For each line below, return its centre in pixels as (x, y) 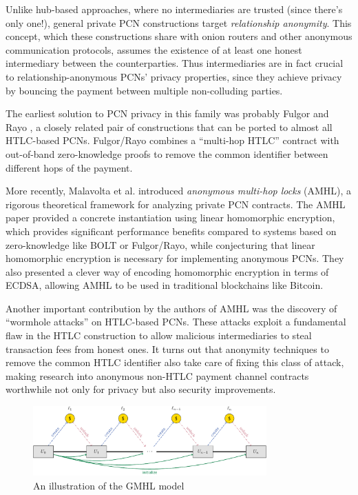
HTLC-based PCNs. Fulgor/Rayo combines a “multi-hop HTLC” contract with (172, 140)
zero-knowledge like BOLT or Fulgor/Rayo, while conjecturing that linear (160, 244)
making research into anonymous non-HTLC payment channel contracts (157, 375)
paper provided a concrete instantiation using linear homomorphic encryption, (170, 218)
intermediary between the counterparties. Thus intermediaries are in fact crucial (175, 63)
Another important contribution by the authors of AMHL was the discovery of (171, 308)
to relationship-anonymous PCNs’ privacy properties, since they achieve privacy (174, 76)
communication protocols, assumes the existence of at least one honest (154, 49)
